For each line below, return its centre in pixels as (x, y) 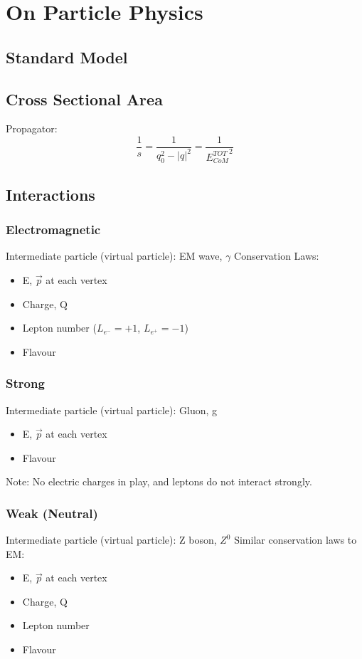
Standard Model (67, 57)
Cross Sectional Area (84, 99)
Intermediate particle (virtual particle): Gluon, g (112, 410)
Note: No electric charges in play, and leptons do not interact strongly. (159, 481)
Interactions (50, 194)
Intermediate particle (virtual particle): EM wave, (114, 256)
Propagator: (32, 128)
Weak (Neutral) (52, 513)
